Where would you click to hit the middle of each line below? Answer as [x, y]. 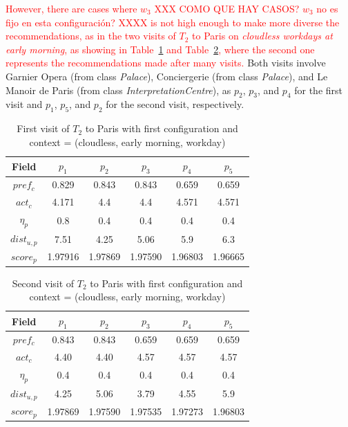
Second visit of [43, 283]
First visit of [43, 128]
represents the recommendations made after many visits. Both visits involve [166, 63]
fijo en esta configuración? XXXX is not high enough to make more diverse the [173, 22]
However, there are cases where [71, 8]
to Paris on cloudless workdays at [262, 36]
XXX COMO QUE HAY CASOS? [227, 8]
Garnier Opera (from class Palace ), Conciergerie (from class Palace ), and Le [167, 76]
